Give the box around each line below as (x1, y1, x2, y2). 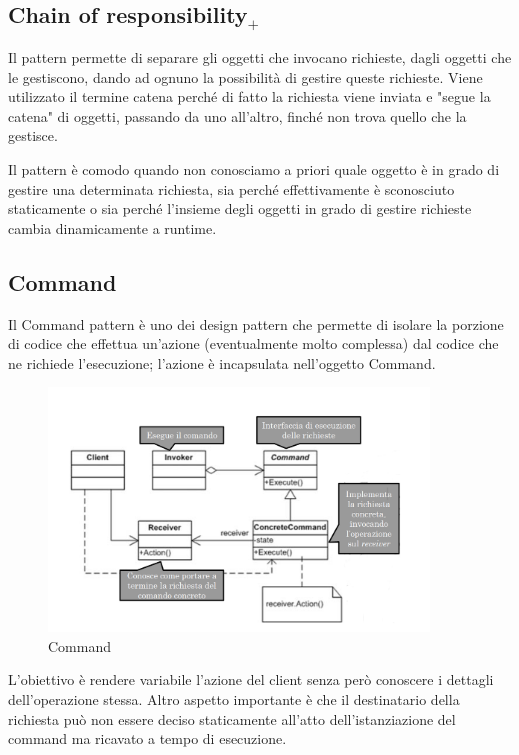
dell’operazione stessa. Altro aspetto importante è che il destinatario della (8, 688, 460, 709)
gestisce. (8, 125, 58, 146)
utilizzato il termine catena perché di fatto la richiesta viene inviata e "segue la (8, 86, 491, 107)
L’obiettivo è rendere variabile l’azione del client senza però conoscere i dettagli (8, 669, 494, 690)
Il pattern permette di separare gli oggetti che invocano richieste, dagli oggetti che (8, 46, 512, 67)
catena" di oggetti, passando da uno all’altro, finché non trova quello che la (8, 105, 467, 126)
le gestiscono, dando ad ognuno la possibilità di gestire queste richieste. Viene (8, 66, 483, 87)
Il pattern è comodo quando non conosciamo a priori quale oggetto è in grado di (8, 158, 500, 179)
